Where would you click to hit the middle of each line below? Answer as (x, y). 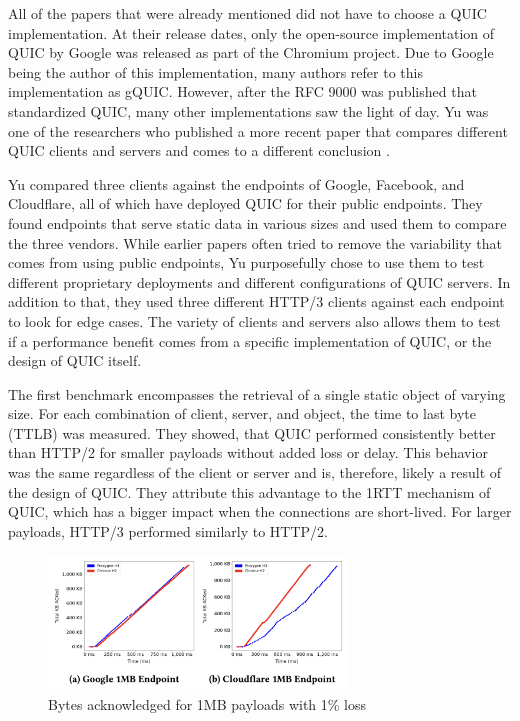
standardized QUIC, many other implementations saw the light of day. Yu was (248, 110)
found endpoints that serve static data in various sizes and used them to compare (257, 222)
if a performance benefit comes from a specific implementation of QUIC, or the (250, 340)
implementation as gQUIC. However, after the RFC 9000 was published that (242, 91)
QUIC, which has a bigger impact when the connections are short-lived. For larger (260, 511)
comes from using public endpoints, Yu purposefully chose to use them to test (246, 262)
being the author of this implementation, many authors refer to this (215, 71)
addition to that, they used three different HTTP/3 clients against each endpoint (256, 301)
